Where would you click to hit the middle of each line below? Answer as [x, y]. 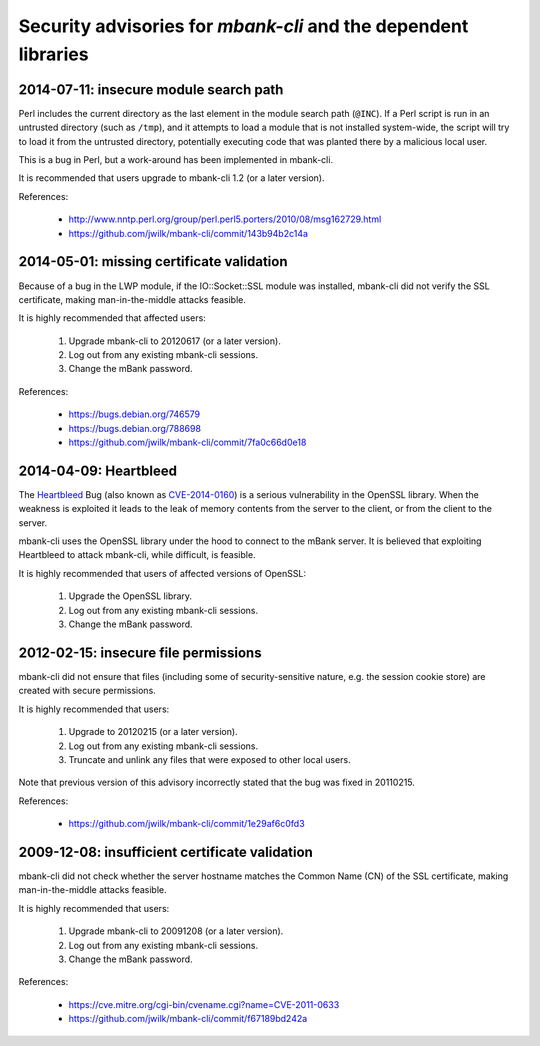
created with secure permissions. [87, 691]
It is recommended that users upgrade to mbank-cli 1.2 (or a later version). [171, 178]
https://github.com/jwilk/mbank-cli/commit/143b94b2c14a [188, 233]
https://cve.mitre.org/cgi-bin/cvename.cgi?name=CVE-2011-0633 [204, 1004]
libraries [53, 54]
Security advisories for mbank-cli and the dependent [243, 26]
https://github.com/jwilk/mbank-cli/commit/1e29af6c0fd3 [186, 824]
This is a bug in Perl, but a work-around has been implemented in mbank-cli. [176, 160]
